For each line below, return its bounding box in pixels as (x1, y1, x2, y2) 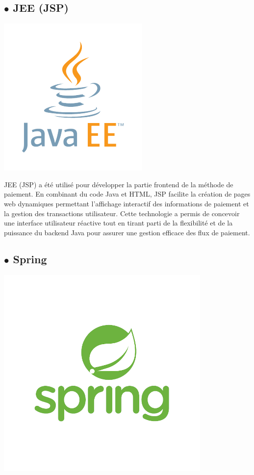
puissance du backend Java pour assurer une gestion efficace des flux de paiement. (4, 227, 250, 237)
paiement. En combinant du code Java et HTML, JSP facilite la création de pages (4, 189, 251, 199)
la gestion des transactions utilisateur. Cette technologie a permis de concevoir (4, 208, 240, 218)
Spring (13, 251, 47, 266)
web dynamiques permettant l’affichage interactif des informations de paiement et (4, 198, 249, 208)
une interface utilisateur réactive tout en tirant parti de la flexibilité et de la (4, 218, 233, 228)
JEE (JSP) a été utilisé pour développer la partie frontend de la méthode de (4, 179, 233, 189)
